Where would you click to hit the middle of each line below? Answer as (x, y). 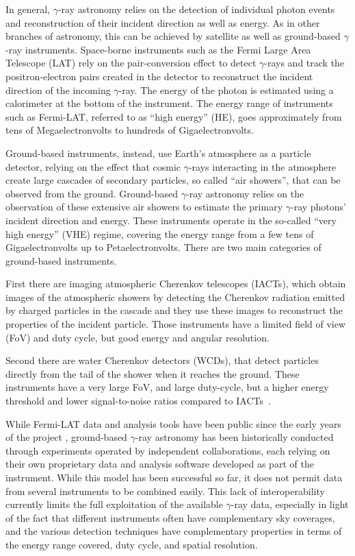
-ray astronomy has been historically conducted (234, 437)
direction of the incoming (58, 89)
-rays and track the (304, 63)
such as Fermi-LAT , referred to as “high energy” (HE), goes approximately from (174, 116)
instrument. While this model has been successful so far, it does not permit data (174, 477)
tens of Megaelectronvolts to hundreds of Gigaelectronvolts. (130, 130)
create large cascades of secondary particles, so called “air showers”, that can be (173, 180)
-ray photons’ (318, 207)
